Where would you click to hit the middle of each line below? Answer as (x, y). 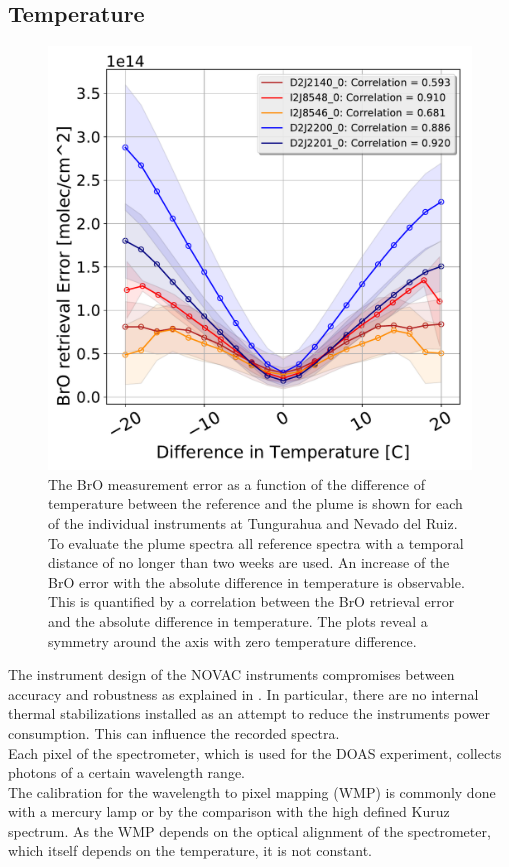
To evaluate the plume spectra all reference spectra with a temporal (256, 542)
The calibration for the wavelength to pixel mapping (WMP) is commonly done (252, 791)
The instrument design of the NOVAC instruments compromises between (231, 674)
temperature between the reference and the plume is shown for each (255, 503)
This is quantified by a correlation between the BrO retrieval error (251, 601)
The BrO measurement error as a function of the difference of (236, 483)
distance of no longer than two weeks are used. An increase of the (249, 562)
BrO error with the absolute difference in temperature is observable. (256, 581)
